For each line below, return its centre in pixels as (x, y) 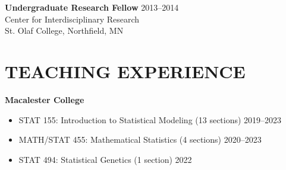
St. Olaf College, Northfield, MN (64, 31)
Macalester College (45, 99)
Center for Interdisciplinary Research (72, 19)
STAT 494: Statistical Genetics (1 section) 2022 (105, 159)
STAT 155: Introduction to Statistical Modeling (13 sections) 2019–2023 (150, 119)
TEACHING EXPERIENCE (125, 71)
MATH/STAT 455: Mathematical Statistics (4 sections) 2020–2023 (140, 139)
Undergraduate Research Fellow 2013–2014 (92, 7)
